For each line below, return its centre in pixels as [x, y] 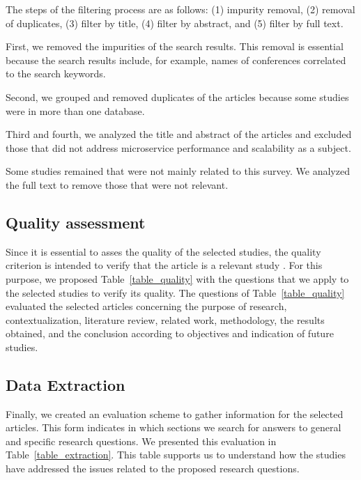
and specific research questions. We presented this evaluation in [141, 441]
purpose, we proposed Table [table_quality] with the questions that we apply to [177, 278]
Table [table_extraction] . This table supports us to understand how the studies [176, 455]
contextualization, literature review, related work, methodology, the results [165, 319]
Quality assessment [76, 222]
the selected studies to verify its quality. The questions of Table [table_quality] [175, 292]
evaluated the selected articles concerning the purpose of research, [146, 306]
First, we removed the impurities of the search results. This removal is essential [175, 46]
